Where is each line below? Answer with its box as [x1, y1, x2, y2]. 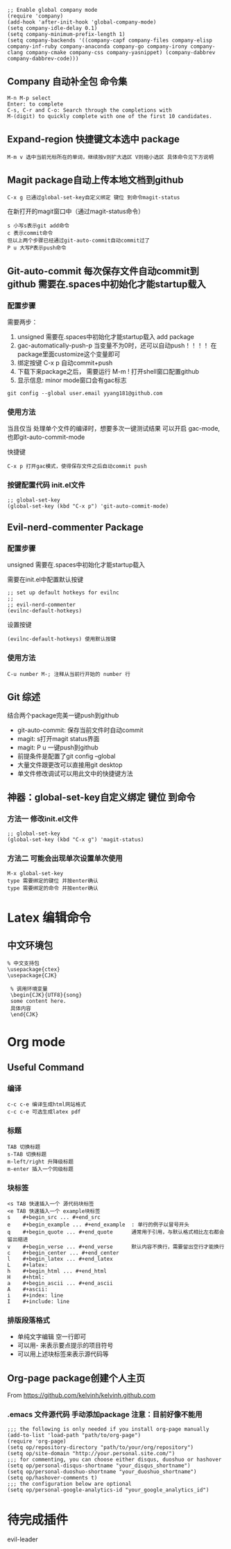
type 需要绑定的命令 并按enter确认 [7, 884, 99, 892]
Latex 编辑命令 [7, 910, 92, 925]
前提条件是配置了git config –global [17, 752, 116, 760]
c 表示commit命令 [7, 230, 53, 237]
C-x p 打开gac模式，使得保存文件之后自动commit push [7, 463, 147, 470]
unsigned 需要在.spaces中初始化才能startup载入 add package [17, 333, 194, 341]
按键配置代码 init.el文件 [7, 480, 85, 490]
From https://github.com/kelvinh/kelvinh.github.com [7, 1391, 156, 1400]
